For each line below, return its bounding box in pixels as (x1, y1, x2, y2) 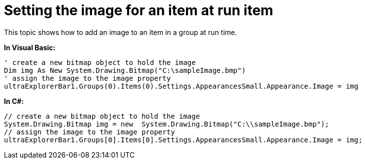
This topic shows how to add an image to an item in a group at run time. (4, 28, 237, 36)
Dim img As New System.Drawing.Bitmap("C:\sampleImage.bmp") (4, 66, 246, 74)
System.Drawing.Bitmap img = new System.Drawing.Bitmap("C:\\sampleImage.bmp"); (4, 120, 329, 128)
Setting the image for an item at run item (4, 2, 274, 19)
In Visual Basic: (4, 43, 55, 52)
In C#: (4, 97, 24, 105)
